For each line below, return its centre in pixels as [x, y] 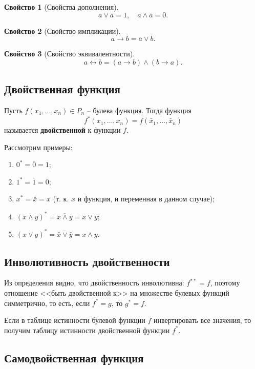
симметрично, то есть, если [47, 303]
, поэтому [225, 283]
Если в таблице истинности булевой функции [75, 320]
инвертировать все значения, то [202, 320]
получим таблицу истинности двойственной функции [87, 330]
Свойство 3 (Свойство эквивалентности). [70, 54]
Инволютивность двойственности [87, 261]
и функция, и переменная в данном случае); [146, 199]
